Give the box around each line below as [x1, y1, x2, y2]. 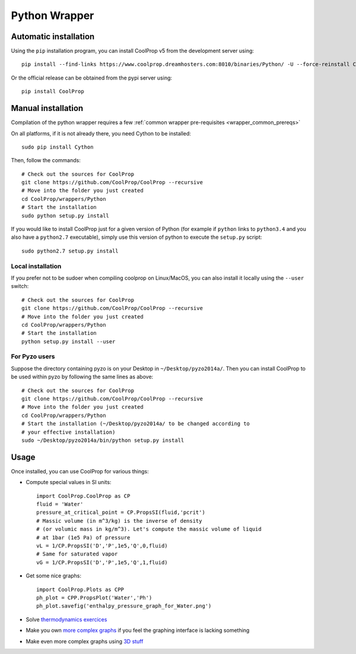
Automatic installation [11, 31, 95, 42]
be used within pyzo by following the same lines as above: [11, 373, 154, 380]
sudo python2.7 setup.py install [21, 247, 119, 254]
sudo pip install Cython [21, 143, 94, 150]
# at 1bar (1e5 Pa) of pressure [36, 534, 131, 541]
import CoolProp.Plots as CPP [36, 586, 125, 593]
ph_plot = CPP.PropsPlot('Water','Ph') [36, 594, 152, 601]
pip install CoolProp [21, 88, 84, 95]
